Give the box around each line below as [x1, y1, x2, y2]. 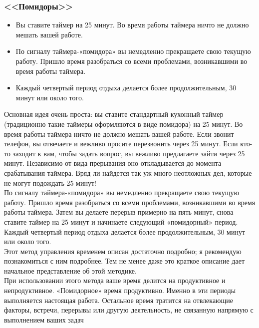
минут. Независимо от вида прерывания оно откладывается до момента [4, 158, 222, 168]
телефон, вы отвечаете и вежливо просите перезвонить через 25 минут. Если [4, 138, 238, 149]
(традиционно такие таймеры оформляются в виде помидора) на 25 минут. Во [4, 118, 243, 129]
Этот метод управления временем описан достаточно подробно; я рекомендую [4, 246, 242, 256]
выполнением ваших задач [4, 314, 84, 325]
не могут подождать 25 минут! [4, 177, 96, 188]
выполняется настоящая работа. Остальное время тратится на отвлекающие [4, 295, 234, 305]
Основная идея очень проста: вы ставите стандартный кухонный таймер [4, 109, 224, 119]
